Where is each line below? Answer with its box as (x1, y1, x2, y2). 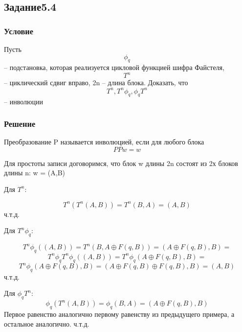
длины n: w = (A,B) (4, 167, 66, 178)
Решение (4, 117, 36, 129)
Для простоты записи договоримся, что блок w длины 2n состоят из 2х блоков (4, 158, 238, 168)
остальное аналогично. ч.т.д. (4, 318, 89, 329)
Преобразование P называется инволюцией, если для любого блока (4, 137, 204, 147)
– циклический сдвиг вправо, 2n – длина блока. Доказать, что (4, 77, 188, 88)
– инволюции (4, 96, 43, 107)
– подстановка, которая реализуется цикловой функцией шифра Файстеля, (4, 62, 224, 72)
